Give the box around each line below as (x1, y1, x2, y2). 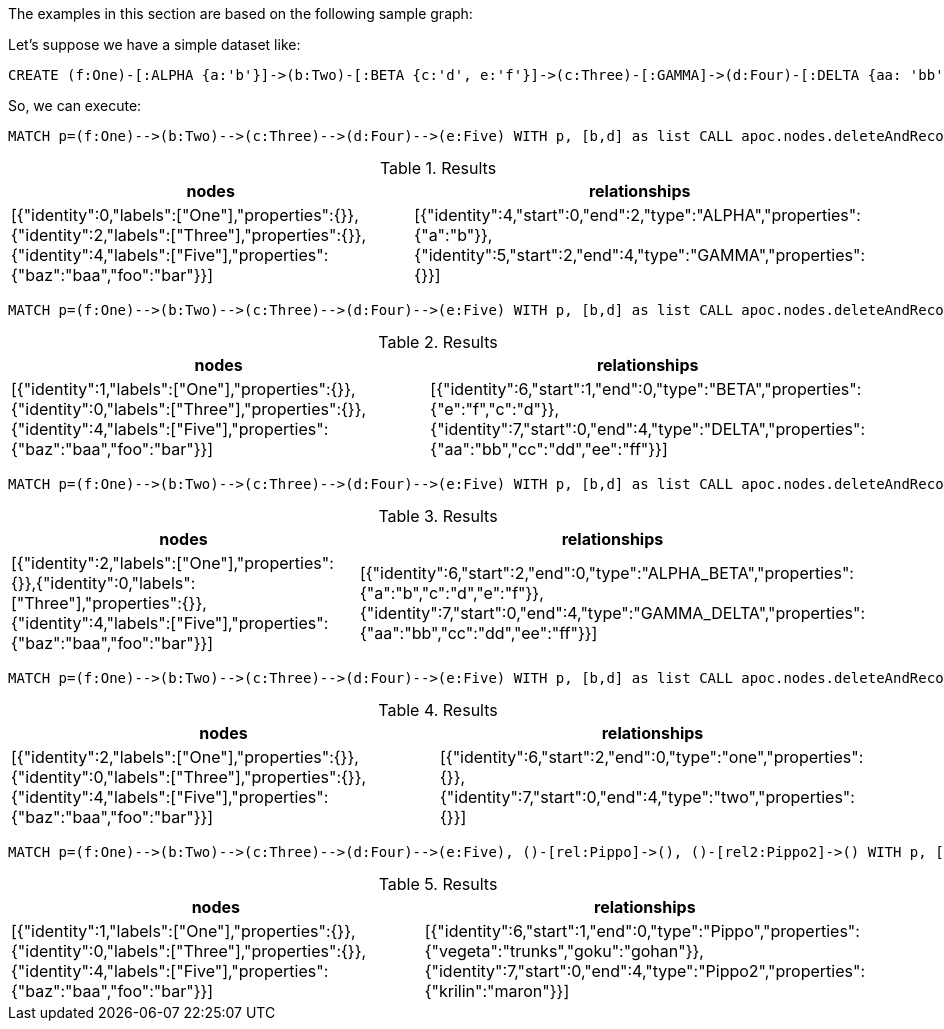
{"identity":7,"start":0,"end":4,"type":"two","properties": (440, 787, 855, 807)
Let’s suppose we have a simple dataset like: (8, 36, 301, 53)
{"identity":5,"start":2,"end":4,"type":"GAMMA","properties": (414, 245, 866, 265)
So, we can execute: (8, 97, 142, 114)
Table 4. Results (378, 700, 498, 720)
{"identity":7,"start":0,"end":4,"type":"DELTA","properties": (430, 419, 865, 439)
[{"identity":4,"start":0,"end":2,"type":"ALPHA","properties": (414, 205, 861, 225)
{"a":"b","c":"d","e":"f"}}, (359, 583, 544, 603)
